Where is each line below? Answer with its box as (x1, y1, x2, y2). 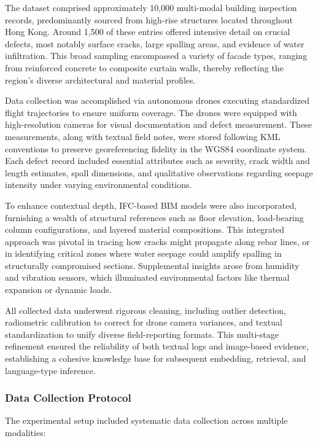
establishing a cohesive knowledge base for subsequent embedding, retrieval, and (5, 352, 306, 365)
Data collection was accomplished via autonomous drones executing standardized (5, 94, 310, 107)
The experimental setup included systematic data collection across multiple (5, 414, 288, 427)
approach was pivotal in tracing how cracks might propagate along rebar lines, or (5, 235, 310, 248)
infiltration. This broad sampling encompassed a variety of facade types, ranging (5, 49, 308, 62)
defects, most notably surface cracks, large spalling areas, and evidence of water (5, 37, 304, 50)
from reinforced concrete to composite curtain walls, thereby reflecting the (5, 61, 284, 74)
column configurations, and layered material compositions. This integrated (5, 223, 285, 236)
